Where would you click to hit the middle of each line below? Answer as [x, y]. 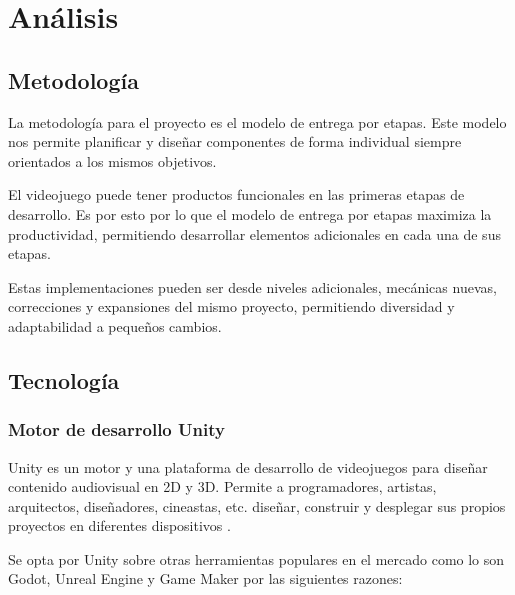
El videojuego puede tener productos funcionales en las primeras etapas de [236, 194]
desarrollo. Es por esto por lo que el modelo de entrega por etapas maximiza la [250, 213]
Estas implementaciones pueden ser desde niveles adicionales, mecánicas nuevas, [252, 286]
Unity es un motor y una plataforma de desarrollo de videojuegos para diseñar [248, 466]
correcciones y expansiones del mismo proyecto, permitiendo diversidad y [231, 306]
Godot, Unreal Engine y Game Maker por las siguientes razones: [205, 578]
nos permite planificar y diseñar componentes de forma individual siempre [235, 141]
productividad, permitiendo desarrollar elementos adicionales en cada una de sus [254, 233]
